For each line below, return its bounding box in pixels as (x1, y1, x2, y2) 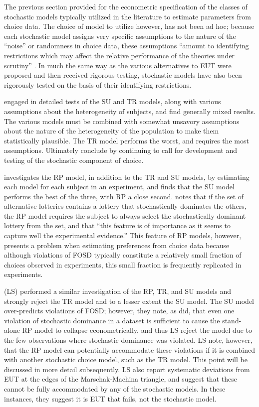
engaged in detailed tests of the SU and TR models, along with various (4, 96, 221, 107)
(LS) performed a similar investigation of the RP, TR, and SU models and (4, 286, 231, 296)
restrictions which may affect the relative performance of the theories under (4, 50, 235, 60)
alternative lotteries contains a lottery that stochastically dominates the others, (4, 201, 247, 211)
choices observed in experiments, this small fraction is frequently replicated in (4, 259, 242, 270)
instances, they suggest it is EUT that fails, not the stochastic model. (4, 393, 217, 404)
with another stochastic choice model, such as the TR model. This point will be (4, 354, 248, 365)
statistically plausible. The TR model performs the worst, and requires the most (4, 135, 249, 145)
